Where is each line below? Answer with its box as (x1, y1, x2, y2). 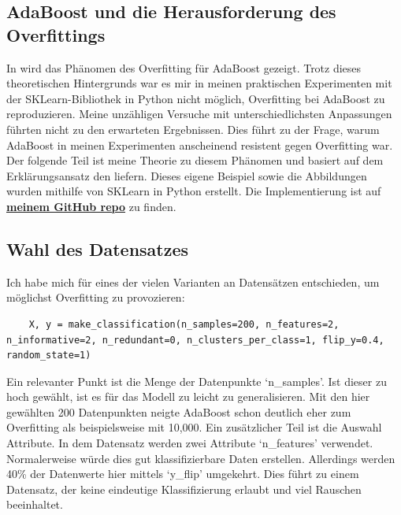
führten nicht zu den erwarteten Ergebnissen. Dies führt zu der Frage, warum (6, 120, 380, 137)
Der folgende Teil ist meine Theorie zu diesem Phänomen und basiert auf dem (6, 152, 384, 169)
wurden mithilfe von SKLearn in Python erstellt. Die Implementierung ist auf (6, 183, 381, 199)
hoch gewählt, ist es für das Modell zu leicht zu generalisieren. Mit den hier (6, 388, 370, 405)
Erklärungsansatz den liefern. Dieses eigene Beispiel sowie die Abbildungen (6, 167, 367, 183)
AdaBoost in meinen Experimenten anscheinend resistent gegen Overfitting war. (6, 136, 393, 153)
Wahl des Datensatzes (6, 236, 189, 261)
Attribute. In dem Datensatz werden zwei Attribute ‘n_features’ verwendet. (6, 435, 373, 451)
